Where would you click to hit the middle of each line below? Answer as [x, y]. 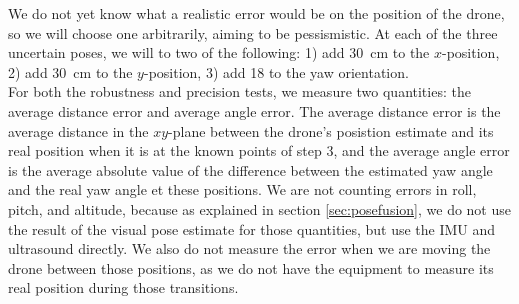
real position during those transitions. [123, 287]
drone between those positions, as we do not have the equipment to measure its [251, 267]
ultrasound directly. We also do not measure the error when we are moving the [249, 248]
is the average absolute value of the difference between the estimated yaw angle [250, 169]
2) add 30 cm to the [70, 71]
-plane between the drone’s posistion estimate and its [331, 130]
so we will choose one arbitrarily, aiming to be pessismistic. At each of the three [253, 32]
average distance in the [78, 130]
